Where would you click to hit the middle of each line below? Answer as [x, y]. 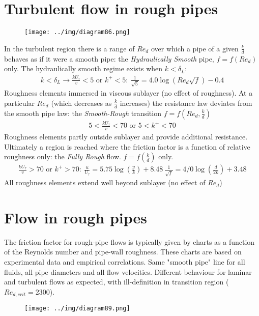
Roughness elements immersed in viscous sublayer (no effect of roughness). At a [128, 93]
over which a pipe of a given [195, 48]
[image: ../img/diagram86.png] [77, 32]
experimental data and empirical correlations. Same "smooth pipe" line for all [125, 262]
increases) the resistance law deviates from [186, 103]
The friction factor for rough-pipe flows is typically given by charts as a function [129, 241]
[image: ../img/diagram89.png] [77, 309]
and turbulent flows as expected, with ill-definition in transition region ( [117, 282]
